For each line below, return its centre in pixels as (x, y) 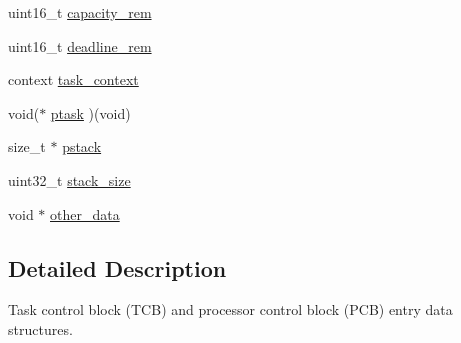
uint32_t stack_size (69, 179)
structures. (40, 328)
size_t (27, 146)
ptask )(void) (90, 112)
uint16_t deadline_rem (80, 45)
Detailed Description (117, 267)
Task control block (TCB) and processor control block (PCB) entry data (230, 309)
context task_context (73, 79)
